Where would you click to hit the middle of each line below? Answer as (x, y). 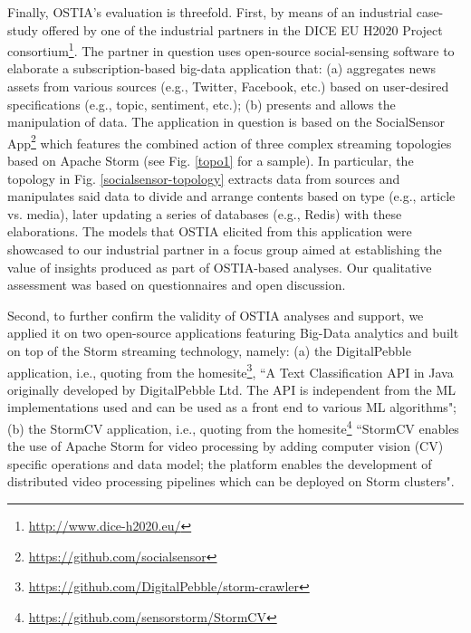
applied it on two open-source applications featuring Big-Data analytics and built (233, 333)
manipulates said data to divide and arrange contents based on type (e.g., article (231, 196)
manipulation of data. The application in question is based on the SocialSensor (226, 122)
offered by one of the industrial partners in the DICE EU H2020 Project (242, 29)
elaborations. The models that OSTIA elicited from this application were (210, 231)
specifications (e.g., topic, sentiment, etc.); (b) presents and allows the (202, 104)
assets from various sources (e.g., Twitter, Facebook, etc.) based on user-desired (228, 86)
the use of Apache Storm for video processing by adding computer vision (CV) (226, 446)
